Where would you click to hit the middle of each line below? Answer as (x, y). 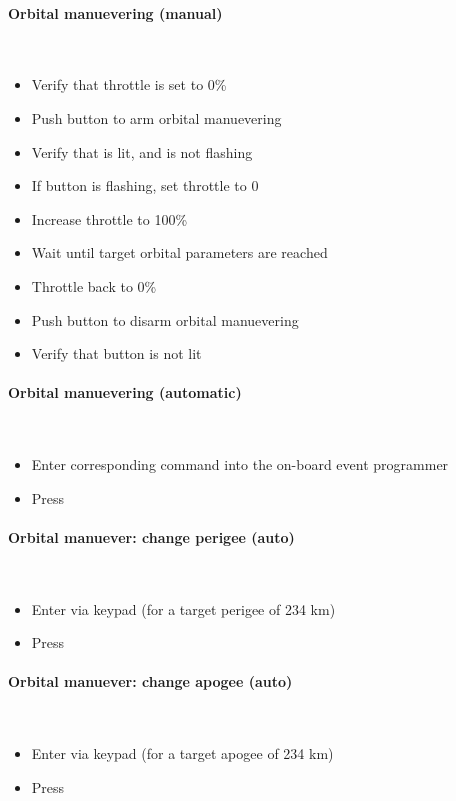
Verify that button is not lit (116, 353)
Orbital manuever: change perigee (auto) (151, 536)
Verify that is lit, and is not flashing (142, 151)
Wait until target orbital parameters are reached (179, 252)
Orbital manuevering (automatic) (125, 392)
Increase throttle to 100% (109, 218)
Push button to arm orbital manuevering (156, 117)
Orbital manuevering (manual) (115, 12)
